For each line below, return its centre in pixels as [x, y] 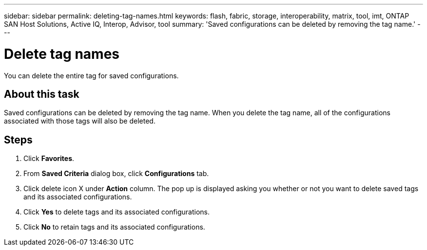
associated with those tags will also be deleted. [80, 121]
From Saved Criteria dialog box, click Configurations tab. [116, 174]
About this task [42, 94]
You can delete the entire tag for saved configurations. [91, 75]
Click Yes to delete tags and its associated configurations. [116, 212]
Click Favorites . [49, 159]
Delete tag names [62, 54]
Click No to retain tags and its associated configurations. [114, 227]
